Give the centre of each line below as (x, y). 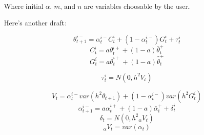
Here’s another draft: (35, 22)
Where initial (24, 6)
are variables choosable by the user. (137, 6)
